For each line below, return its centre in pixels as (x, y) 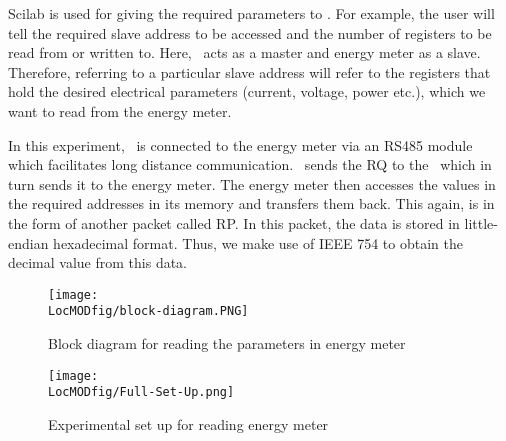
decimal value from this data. (98, 262)
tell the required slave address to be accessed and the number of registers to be (250, 32)
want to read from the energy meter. (120, 110)
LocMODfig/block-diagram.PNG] (148, 311)
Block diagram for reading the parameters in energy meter (227, 343)
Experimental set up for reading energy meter (188, 423)
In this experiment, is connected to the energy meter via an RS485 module (240, 144)
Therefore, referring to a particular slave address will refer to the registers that (249, 71)
